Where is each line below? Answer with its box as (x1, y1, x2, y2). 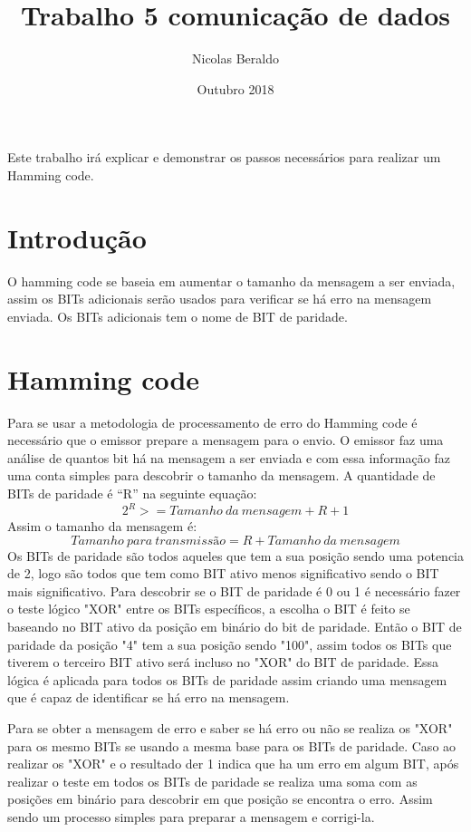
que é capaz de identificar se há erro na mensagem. (7, 688, 290, 707)
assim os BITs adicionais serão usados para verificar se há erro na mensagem (7, 289, 432, 308)
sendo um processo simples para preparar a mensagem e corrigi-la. (7, 807, 375, 826)
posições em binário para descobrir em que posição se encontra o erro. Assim (7, 789, 433, 808)
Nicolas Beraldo (192, 49, 279, 68)
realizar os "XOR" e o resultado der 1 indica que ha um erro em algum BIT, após (7, 754, 459, 773)
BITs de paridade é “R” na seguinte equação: (7, 483, 257, 502)
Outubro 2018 (197, 79, 274, 98)
